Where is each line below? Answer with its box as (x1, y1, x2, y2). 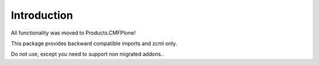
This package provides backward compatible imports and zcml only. (11, 40, 177, 47)
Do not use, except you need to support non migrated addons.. (11, 50, 164, 58)
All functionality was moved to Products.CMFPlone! (11, 29, 136, 36)
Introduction (11, 9, 73, 22)
